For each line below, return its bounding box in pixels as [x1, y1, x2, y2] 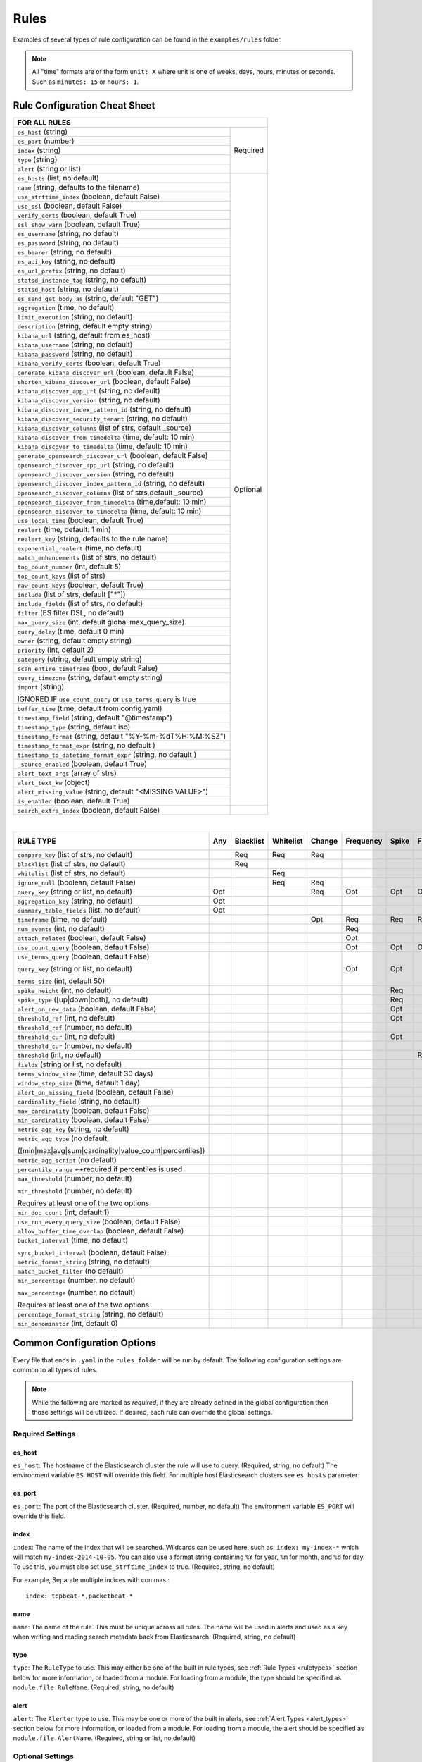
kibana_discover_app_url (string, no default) [17, 386, 161, 395]
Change [310, 836, 338, 846]
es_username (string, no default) [17, 228, 120, 238]
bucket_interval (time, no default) [17, 1236, 129, 1245]
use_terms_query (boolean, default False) [17, 951, 150, 961]
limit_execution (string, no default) [17, 312, 133, 321]
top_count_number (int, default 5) [17, 561, 122, 571]
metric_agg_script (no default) [17, 1155, 117, 1165]
